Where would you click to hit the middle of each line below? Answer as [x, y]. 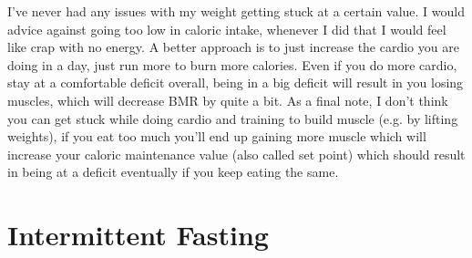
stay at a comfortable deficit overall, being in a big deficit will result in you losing [236, 83]
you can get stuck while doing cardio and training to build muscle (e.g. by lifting [233, 118]
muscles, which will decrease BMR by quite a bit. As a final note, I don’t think [228, 100]
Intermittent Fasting [138, 235]
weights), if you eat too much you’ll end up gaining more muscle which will [217, 136]
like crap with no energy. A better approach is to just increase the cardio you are [233, 47]
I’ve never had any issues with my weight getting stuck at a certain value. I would [236, 11]
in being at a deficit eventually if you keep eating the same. [173, 172]
